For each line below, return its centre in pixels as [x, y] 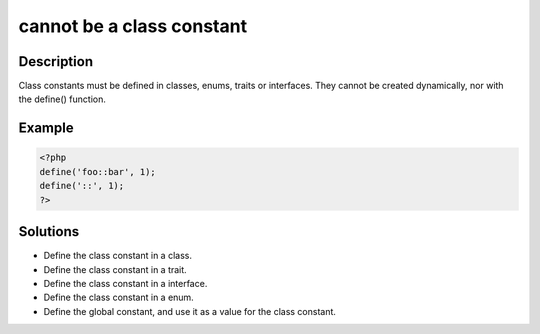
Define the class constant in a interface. [125, 283]
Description [56, 61]
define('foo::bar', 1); [98, 171]
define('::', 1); [82, 186]
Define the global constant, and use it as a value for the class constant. [190, 311]
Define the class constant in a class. [117, 256]
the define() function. [62, 99]
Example [46, 128]
